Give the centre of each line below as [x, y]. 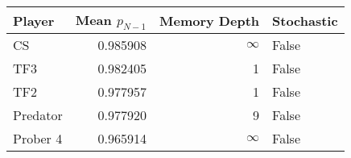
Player [34, 20]
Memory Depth [210, 20]
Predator [38, 115]
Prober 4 [38, 139]
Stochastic [305, 20]
